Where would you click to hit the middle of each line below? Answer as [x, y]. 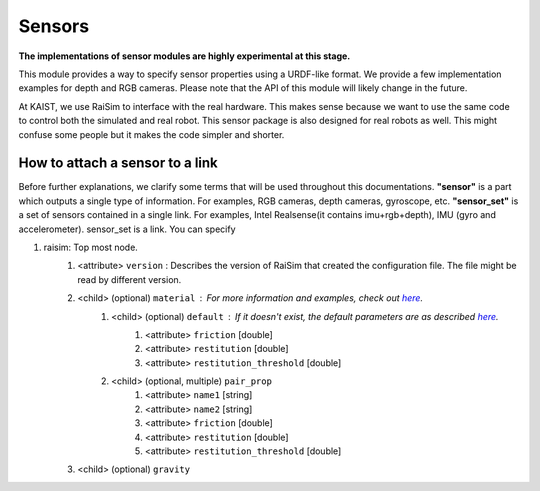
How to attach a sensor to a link [118, 163]
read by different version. [129, 279]
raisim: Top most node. [91, 247]
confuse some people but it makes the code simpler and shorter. [151, 134]
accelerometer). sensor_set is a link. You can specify [127, 229]
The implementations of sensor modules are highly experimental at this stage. [184, 56]
